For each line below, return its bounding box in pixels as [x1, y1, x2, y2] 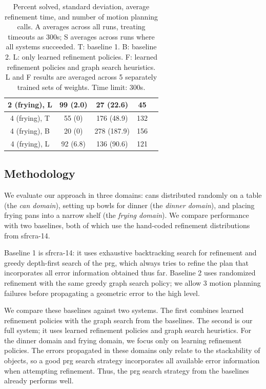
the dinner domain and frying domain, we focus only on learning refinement [4, 335, 242, 345]
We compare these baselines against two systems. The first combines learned [4, 305, 244, 316]
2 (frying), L [8, 99, 52, 110]
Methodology [4, 165, 75, 181]
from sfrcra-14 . [4, 230, 50, 240]
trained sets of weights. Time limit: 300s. [17, 81, 146, 92]
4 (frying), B [10, 125, 50, 136]
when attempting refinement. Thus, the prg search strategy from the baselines [4, 365, 249, 376]
